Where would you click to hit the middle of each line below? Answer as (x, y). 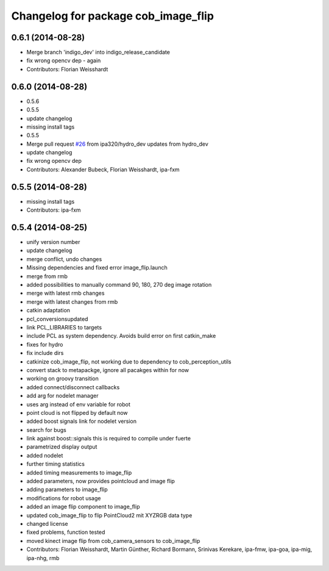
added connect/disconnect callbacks (73, 387)
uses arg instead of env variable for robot (79, 404)
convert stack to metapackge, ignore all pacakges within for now (108, 370)
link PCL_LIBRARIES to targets (64, 327)
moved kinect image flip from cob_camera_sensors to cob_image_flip (113, 540)
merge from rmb (47, 276)
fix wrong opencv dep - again (64, 60)
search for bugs (47, 429)
